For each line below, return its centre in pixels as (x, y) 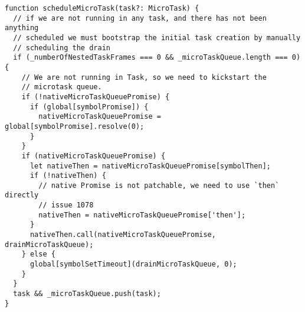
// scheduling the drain (62, 48)
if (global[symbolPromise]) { (89, 107)
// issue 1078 (66, 205)
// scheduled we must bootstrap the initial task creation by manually (157, 38)
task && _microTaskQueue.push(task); (87, 294)
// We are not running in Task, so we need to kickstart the (144, 77)
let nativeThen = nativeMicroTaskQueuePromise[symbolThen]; (150, 166)
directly (22, 195)
